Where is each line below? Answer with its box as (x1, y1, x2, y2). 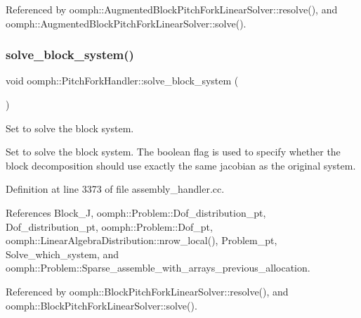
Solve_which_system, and (6, 246, 119, 261)
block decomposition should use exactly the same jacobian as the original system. (6, 158, 356, 172)
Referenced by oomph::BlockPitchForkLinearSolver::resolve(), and (6, 284, 289, 298)
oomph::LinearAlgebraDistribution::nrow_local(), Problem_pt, (6, 233, 277, 248)
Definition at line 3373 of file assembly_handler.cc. (6, 182, 225, 196)
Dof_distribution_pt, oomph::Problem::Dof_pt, (6, 219, 213, 234)
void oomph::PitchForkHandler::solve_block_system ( (6, 73, 239, 88)
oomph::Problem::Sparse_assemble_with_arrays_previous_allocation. (6, 260, 310, 275)
